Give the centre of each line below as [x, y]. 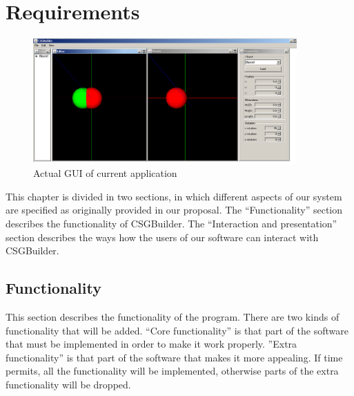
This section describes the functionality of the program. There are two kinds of [173, 316]
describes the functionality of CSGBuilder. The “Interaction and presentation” [171, 223]
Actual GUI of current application [105, 173]
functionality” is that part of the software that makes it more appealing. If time [174, 357]
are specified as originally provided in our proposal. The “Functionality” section [174, 210]
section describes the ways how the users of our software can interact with [162, 237]
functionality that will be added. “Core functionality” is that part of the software [177, 330]
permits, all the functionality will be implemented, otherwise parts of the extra [172, 371]
